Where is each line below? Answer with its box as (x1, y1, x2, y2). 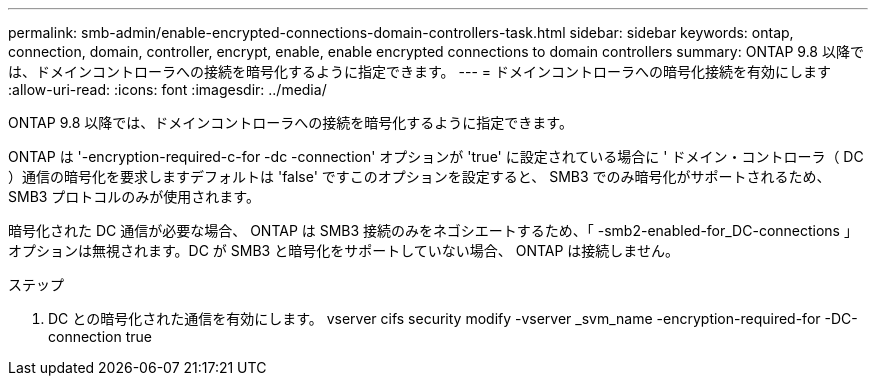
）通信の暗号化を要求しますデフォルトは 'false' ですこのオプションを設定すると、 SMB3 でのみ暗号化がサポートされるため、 (8, 168, 831, 185)
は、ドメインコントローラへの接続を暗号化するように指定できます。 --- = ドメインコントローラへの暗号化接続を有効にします (8, 63, 831, 80)
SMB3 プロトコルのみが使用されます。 (8, 188, 260, 205)
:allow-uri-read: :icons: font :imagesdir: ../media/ (8, 81, 327, 98)
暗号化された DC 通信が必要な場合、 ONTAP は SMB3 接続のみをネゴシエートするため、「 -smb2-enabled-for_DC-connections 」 (8, 222, 858, 239)
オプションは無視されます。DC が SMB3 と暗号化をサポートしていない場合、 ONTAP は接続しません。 (8, 242, 679, 259)
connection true (48, 328, 152, 345)
